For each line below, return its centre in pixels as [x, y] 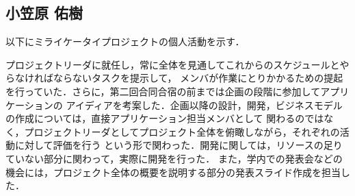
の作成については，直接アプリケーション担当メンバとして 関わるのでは [165, 118]
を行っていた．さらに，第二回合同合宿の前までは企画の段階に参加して [163, 91]
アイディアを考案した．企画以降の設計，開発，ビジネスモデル [204, 105]
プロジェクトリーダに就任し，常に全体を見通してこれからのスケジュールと [173, 64]
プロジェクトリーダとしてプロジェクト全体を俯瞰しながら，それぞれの [182, 131]
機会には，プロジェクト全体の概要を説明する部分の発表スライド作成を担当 [173, 172]
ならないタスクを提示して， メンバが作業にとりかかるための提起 [198, 78]
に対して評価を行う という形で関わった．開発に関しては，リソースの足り [179, 145]
